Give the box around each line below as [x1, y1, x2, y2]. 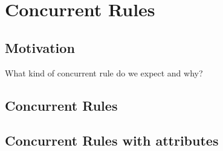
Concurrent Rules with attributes [5, 131, 219, 150]
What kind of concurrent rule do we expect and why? [5, 66, 203, 79]
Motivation [5, 38, 75, 57]
